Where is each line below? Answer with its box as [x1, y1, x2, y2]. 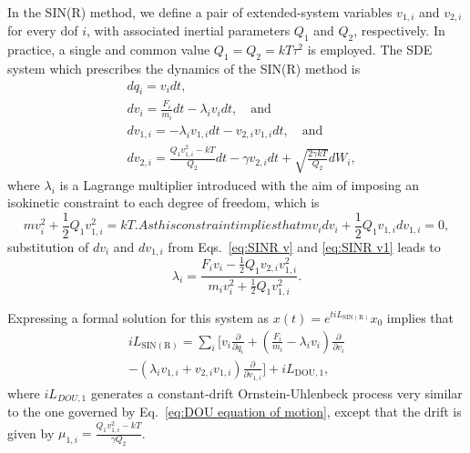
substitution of [7, 237, 89, 257]
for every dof [7, 21, 78, 40]
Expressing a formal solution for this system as [7, 307, 270, 327]
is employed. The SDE [307, 40, 433, 59]
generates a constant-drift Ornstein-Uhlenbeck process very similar [90, 383, 463, 402]
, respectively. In [353, 21, 445, 40]
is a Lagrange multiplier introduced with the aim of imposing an [59, 175, 419, 194]
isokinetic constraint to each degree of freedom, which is [7, 193, 320, 212]
